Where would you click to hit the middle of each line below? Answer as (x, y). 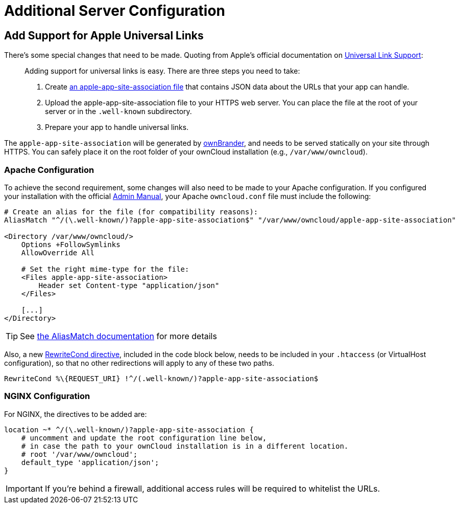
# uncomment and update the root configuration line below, (144, 438)
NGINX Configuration (47, 396)
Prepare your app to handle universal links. (117, 127)
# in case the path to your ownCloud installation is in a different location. (185, 446)
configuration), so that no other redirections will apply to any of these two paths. (139, 363)
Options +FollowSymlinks (71, 244)
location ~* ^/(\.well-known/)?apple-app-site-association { (129, 429)
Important (24, 488)
